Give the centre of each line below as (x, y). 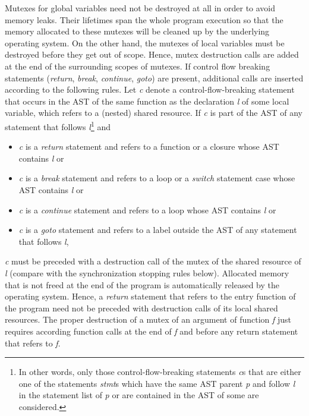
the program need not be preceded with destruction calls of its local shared (141, 308)
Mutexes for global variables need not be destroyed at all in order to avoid (140, 8)
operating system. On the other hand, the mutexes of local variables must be (145, 42)
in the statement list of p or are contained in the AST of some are (139, 395)
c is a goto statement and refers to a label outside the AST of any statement (158, 230)
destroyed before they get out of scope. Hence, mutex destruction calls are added (152, 54)
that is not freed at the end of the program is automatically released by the (142, 284)
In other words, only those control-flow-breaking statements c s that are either (160, 372)
